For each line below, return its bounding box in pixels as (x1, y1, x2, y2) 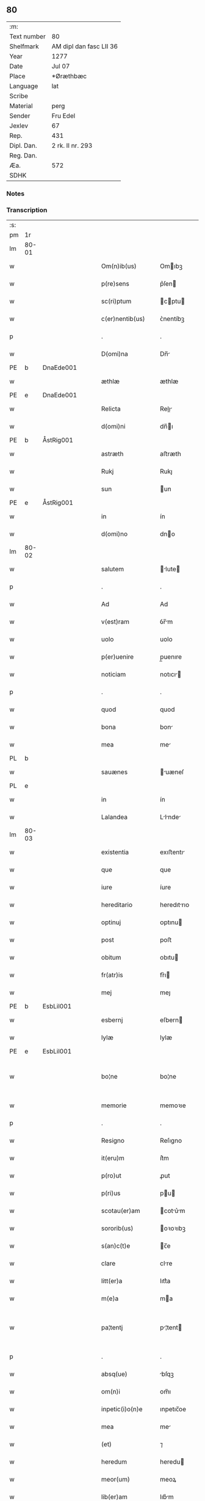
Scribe (9, 92, 29, 100)
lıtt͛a (159, 1277, 171, 1286)
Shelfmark (9, 42, 39, 51)
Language (9, 82, 38, 90)
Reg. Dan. (9, 151, 38, 159)
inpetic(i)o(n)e (101, 1405, 143, 1414)
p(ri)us (101, 1189, 121, 1198)
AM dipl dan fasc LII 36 (51, 42, 118, 51)
